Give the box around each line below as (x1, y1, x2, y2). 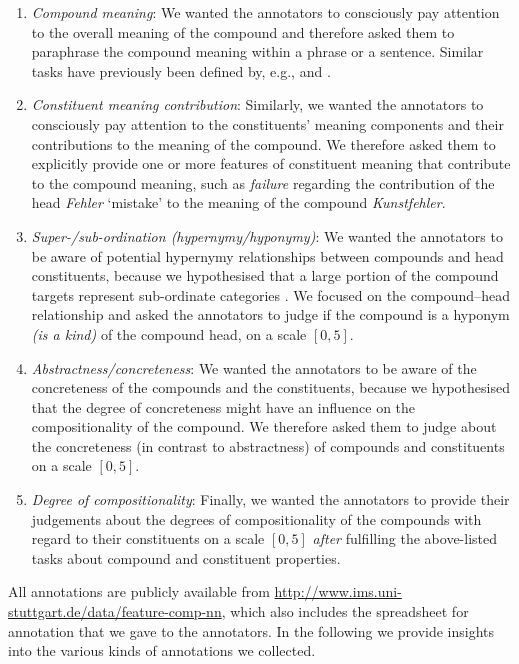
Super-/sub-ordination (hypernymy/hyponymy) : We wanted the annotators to (31, 225, 503, 246)
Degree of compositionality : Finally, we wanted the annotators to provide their (31, 489, 510, 510)
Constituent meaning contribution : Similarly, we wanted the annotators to (31, 94, 484, 115)
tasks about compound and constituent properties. (31, 547, 341, 568)
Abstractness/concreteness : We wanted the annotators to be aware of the (31, 357, 477, 378)
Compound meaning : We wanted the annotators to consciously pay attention (31, 2, 500, 22)
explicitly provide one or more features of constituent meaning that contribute (31, 153, 511, 174)
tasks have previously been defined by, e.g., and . (31, 60, 331, 81)
